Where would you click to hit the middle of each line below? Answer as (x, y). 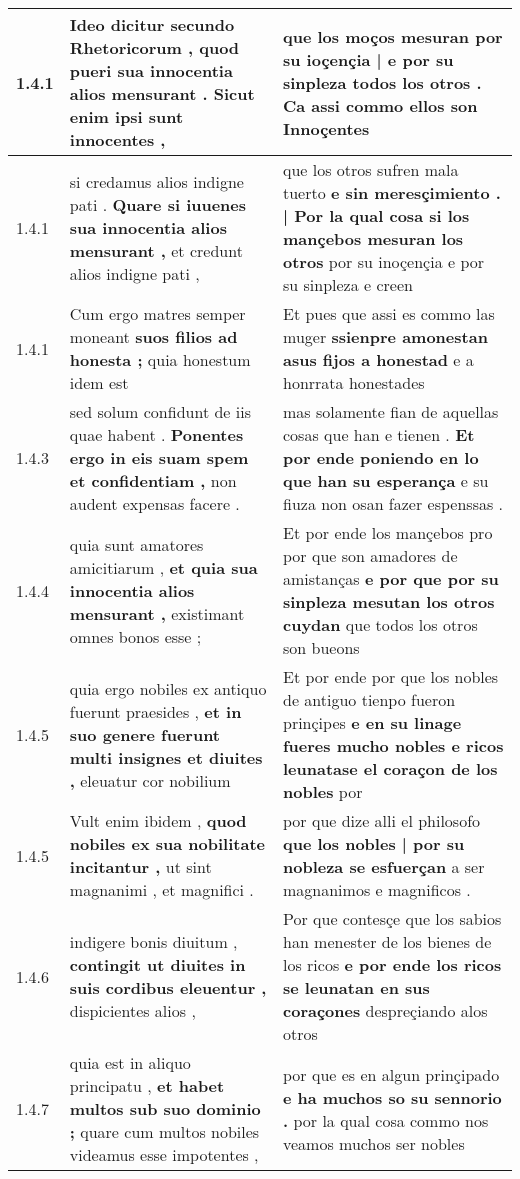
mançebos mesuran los (373, 238)
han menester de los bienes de (387, 941)
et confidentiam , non (153, 480)
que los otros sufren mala (371, 169)
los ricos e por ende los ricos (392, 964)
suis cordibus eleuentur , (168, 987)
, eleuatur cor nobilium (150, 780)
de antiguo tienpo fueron (369, 699)
